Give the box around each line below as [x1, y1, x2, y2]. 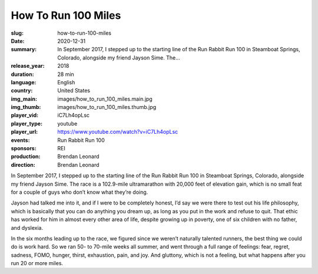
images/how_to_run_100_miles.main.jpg [57, 95, 153, 103]
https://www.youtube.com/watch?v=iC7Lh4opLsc [57, 128, 178, 136]
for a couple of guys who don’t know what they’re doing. [11, 189, 148, 196]
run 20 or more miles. [11, 260, 64, 267]
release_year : [11, 62, 45, 70]
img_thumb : [11, 104, 41, 111]
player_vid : [11, 112, 38, 119]
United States [57, 87, 91, 94]
